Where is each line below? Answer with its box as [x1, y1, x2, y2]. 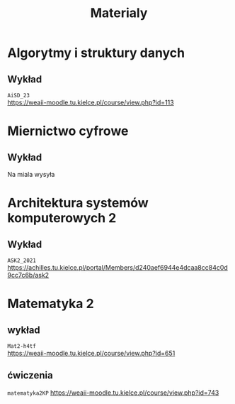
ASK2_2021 [7, 257, 37, 264]
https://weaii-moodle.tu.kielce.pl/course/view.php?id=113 [7, 98, 175, 107]
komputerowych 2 [7, 210, 117, 226]
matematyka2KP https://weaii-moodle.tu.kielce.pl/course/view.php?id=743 [7, 388, 219, 397]
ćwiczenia [7, 369, 53, 381]
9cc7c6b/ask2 [7, 271, 50, 279]
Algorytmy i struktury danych [7, 45, 185, 61]
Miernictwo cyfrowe [7, 123, 129, 139]
